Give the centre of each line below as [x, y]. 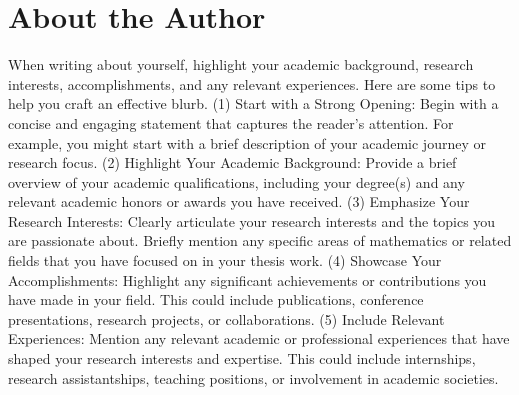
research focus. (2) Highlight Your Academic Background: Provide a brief [232, 162]
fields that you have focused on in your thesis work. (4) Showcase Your [225, 260]
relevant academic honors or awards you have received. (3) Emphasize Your [239, 201]
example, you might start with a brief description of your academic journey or [247, 142]
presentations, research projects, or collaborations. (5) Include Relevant [226, 318]
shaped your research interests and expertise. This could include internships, [242, 358]
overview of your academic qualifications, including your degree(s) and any [236, 181]
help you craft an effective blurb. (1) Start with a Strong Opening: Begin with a [253, 103]
